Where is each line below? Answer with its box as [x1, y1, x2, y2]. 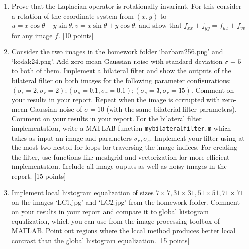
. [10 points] [58, 30, 94, 40]
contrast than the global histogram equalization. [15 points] [11, 235, 190, 245]
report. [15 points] [11, 171, 66, 181]
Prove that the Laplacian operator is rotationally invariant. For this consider [11, 1, 242, 11]
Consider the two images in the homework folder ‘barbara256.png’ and [11, 46, 223, 57]
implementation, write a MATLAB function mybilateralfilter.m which [11, 123, 231, 133]
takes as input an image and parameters [11, 132, 132, 143]
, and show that [135, 20, 182, 30]
